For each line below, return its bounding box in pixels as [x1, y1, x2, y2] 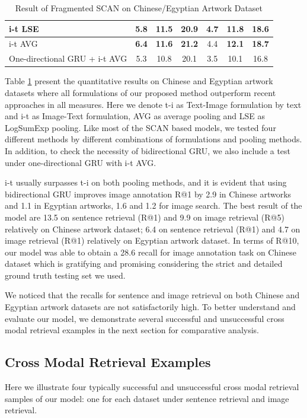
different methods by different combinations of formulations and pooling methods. [5, 133, 302, 145]
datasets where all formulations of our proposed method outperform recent [5, 86, 276, 98]
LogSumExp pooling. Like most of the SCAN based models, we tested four [5, 121, 276, 133]
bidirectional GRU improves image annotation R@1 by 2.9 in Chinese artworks [5, 187, 292, 200]
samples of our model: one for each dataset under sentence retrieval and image [5, 392, 289, 404]
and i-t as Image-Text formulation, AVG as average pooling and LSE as [5, 110, 266, 122]
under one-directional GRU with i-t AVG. [5, 156, 156, 168]
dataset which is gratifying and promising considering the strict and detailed [5, 257, 283, 270]
